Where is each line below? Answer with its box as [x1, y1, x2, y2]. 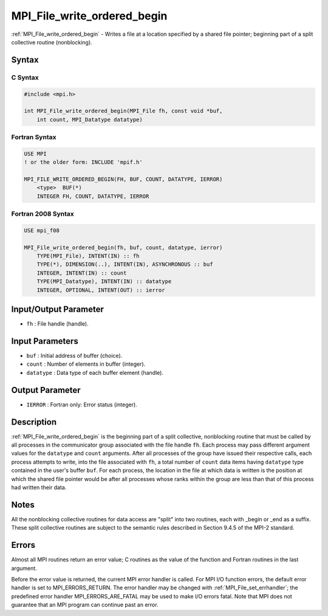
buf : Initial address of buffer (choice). [26, 352, 123, 360]
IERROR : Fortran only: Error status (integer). [26, 401, 138, 408]
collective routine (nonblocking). [11, 38, 92, 46]
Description [11, 417, 57, 427]
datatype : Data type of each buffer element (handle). [26, 369, 164, 376]
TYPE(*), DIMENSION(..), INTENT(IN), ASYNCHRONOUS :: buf [36, 261, 213, 268]
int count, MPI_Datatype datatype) [36, 116, 143, 123]
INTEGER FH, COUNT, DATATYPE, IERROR [36, 193, 149, 200]
